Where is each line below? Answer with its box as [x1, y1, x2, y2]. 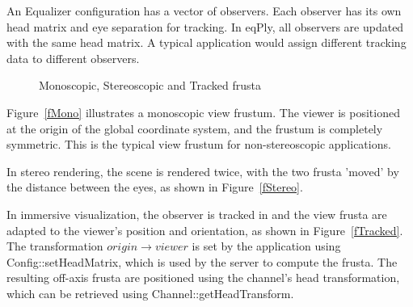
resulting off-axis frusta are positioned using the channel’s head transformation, [6, 269, 400, 286]
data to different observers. [6, 49, 140, 66]
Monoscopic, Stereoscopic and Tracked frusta [39, 77, 261, 94]
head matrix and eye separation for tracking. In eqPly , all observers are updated [6, 18, 404, 35]
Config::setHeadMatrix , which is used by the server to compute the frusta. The [6, 253, 398, 270]
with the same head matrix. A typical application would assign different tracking [6, 34, 407, 51]
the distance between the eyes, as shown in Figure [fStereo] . [6, 179, 303, 196]
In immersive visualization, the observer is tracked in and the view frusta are [6, 205, 387, 222]
